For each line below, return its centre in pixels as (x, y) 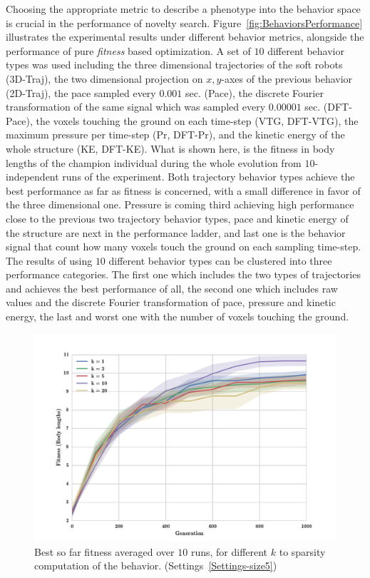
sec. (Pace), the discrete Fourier (254, 92)
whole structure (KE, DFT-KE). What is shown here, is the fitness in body (170, 148)
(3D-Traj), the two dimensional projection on (104, 78)
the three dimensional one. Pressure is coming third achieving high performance (180, 204)
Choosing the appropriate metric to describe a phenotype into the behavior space (183, 9)
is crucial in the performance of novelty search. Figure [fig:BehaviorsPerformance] (184, 22)
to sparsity (302, 551)
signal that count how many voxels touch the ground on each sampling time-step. (184, 247)
